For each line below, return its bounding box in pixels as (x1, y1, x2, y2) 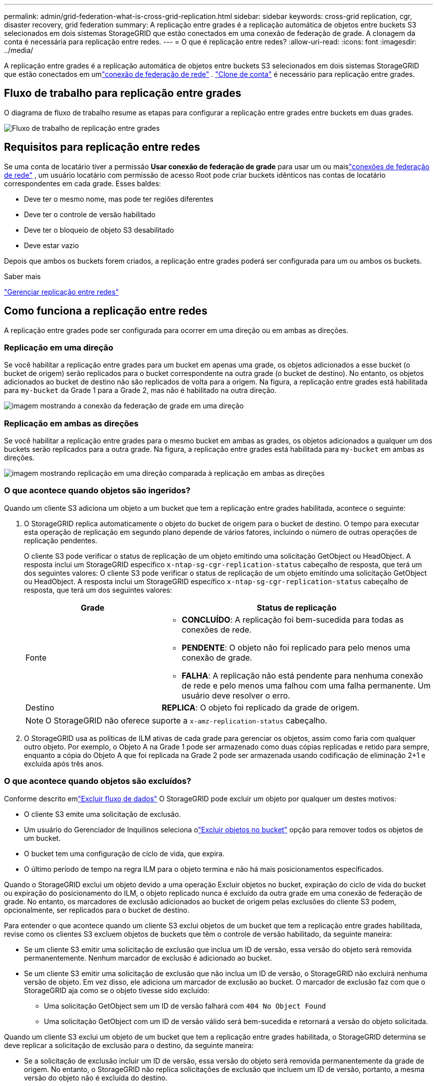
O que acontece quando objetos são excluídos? (4, 776, 192, 786)
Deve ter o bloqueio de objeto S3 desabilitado (24, 225, 174, 234)
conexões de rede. (182, 624, 252, 635)
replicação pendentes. (24, 536, 97, 545)
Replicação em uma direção (4, 342, 114, 353)
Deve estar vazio (24, 241, 79, 250)
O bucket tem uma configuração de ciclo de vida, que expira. (24, 849, 224, 858)
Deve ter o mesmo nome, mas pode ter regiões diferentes (24, 194, 214, 203)
